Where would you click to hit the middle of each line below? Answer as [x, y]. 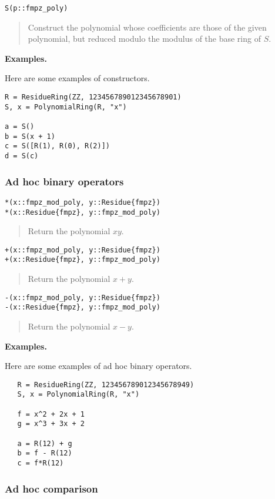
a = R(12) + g [45, 443]
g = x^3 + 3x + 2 [51, 424]
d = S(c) [22, 156]
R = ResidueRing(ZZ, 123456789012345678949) [106, 385]
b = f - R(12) [45, 453]
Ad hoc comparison [51, 488]
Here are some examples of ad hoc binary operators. [98, 366]
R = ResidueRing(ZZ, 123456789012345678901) [93, 97]
